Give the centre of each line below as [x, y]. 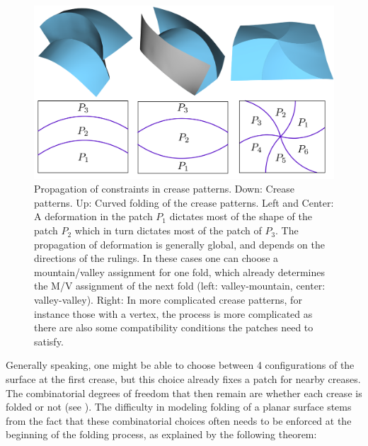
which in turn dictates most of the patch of [168, 230]
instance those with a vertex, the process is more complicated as [173, 313]
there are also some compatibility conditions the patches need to [174, 327]
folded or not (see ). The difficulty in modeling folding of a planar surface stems [179, 407]
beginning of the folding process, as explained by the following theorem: [161, 434]
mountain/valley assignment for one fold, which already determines [180, 271]
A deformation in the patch [93, 216]
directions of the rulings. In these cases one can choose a [156, 258]
